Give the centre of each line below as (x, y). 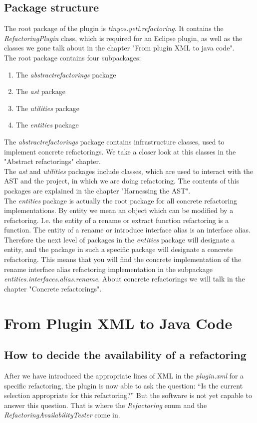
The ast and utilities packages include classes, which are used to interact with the (128, 171)
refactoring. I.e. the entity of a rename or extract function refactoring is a (117, 220)
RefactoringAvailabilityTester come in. (62, 415)
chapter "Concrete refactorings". (53, 288)
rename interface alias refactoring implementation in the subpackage (108, 269)
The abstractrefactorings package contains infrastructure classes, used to (114, 141)
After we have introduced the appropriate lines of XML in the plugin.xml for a (124, 376)
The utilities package (47, 108)
